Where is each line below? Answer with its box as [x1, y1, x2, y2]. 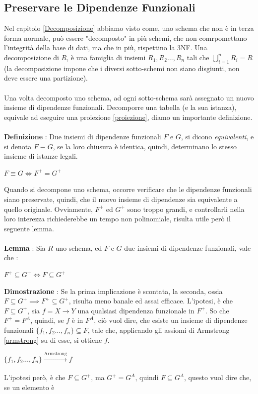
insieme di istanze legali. [4, 151, 78, 161]
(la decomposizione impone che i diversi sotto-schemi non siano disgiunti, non [4, 63, 240, 73]
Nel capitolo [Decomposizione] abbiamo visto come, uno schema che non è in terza [4, 23, 254, 33]
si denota [4, 141, 32, 151]
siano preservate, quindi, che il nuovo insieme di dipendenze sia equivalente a [4, 194, 238, 204]
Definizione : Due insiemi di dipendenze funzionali [4, 131, 161, 141]
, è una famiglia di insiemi [66, 52, 146, 62]
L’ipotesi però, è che [4, 372, 65, 383]
